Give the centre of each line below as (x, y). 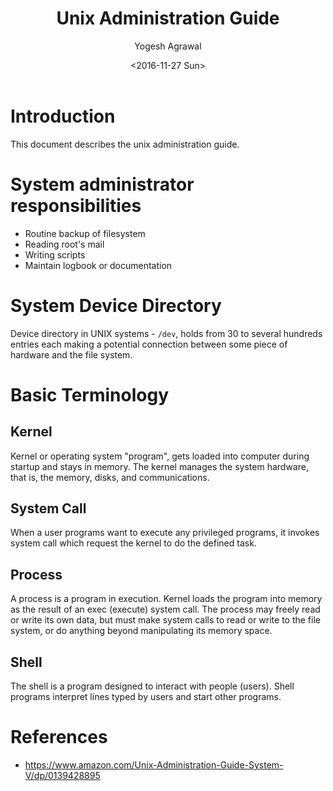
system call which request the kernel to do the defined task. (133, 543)
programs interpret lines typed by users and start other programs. (146, 696)
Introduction (63, 116)
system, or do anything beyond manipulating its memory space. (141, 631)
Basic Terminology (89, 394)
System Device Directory (116, 305)
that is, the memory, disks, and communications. (110, 477)
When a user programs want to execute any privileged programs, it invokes (165, 533)
